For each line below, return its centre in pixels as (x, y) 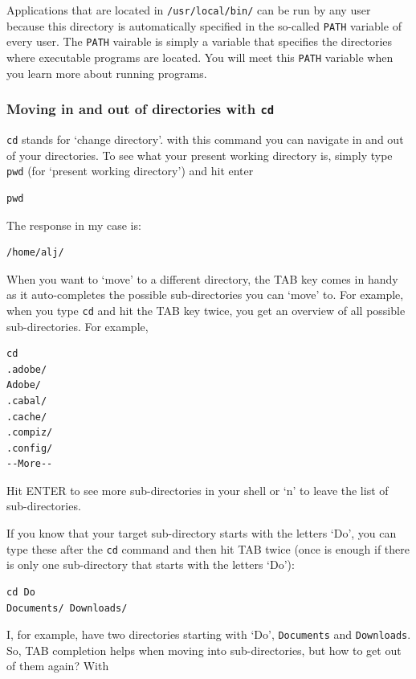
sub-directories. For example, (77, 326)
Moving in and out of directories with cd (141, 109)
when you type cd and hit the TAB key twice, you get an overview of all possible (206, 310)
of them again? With (58, 666)
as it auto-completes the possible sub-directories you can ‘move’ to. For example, (205, 295)
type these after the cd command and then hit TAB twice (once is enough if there (208, 548)
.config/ (30, 448)
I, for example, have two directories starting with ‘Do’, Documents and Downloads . (209, 634)
